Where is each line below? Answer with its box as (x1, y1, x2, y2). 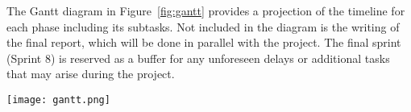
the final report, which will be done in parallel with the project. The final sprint (6, 34, 401, 51)
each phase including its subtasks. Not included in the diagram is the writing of (6, 18, 400, 35)
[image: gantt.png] (6, 93, 110, 106)
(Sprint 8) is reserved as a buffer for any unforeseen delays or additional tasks (6, 49, 390, 66)
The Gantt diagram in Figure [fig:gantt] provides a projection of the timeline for (6, 2, 405, 19)
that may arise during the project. (6, 65, 175, 82)
